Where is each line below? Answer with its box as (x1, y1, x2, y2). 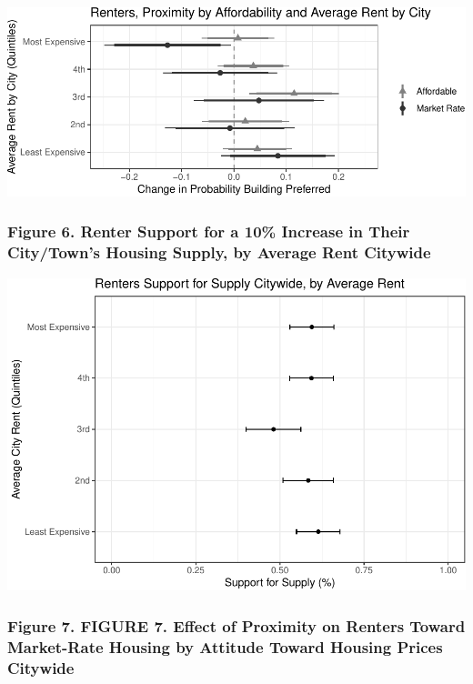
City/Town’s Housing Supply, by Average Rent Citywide (7, 241, 431, 264)
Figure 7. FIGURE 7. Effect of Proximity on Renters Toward (7, 614, 466, 637)
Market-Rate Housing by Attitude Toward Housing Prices (7, 635, 443, 658)
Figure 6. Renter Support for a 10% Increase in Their (7, 220, 410, 243)
